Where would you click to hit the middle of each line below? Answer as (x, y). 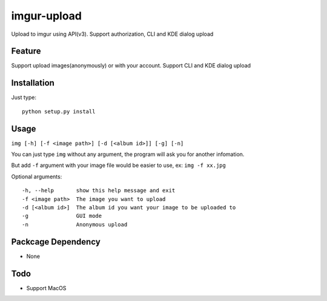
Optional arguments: (37, 177)
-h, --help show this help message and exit (99, 191)
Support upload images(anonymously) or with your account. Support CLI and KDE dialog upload (131, 66)
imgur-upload (46, 16)
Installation (33, 83)
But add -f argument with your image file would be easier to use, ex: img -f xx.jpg (119, 165)
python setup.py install (59, 111)
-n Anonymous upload (75, 224)
